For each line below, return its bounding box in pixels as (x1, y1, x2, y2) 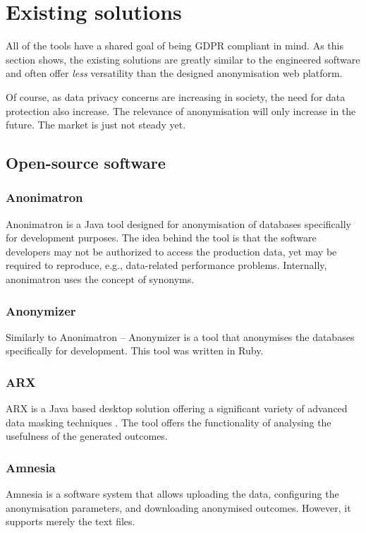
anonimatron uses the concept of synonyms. (6, 272, 195, 287)
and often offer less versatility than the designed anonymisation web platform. (6, 66, 343, 80)
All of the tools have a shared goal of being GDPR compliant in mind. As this (6, 38, 343, 53)
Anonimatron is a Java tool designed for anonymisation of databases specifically (6, 216, 351, 231)
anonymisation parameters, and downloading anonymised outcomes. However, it (6, 500, 351, 515)
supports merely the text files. (6, 514, 135, 529)
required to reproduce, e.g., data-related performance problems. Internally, (6, 258, 327, 273)
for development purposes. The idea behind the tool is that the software (6, 230, 317, 245)
